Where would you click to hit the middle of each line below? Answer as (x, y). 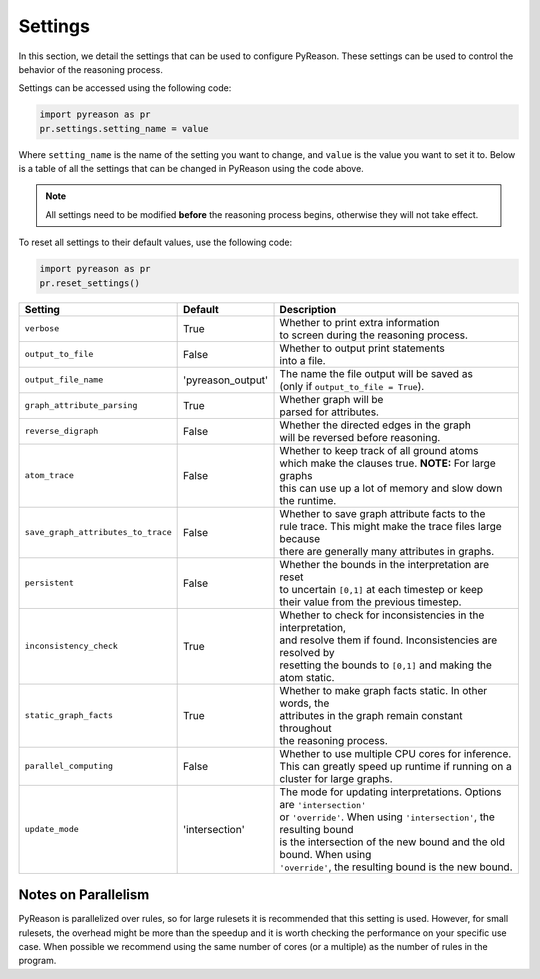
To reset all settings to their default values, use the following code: (155, 242)
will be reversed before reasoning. (360, 437)
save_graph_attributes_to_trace (98, 532)
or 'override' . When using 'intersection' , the (387, 817)
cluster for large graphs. (336, 778)
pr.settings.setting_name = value (124, 128)
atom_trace (49, 475)
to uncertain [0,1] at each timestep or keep (381, 589)
